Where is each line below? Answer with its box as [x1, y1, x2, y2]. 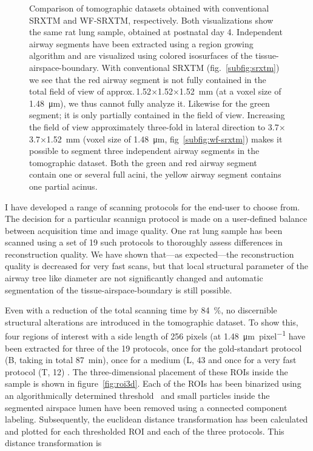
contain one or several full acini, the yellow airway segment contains [29, 168, 281, 181]
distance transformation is [5, 436, 102, 449]
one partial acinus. [29, 179, 98, 192]
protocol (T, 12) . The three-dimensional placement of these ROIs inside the [5, 365, 288, 378]
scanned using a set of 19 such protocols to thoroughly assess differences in [5, 236, 283, 249]
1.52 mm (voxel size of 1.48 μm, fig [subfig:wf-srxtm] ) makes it [46, 132, 283, 145]
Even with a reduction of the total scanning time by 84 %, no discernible [5, 304, 277, 316]
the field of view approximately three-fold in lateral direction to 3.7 [29, 120, 279, 133]
